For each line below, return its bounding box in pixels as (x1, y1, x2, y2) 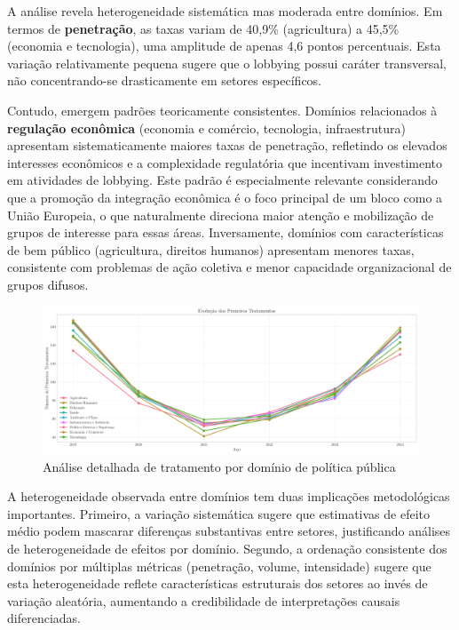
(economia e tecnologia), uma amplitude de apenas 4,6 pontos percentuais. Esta (7, 36, 441, 55)
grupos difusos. (7, 275, 89, 293)
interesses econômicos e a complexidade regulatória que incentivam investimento (7, 153, 443, 171)
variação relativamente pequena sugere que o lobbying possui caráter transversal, (7, 53, 447, 72)
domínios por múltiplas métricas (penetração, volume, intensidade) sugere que (7, 556, 431, 575)
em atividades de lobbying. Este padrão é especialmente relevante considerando (7, 171, 438, 189)
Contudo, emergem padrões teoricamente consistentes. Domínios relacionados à (7, 100, 438, 119)
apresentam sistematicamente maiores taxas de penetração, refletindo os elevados (7, 136, 447, 155)
